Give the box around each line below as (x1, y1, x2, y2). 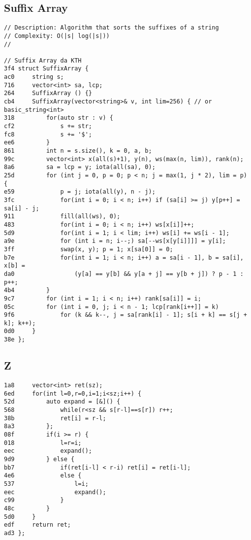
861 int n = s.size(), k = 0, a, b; (4, 147, 152, 155)
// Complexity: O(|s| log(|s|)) (4, 32, 110, 39)
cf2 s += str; (4, 123, 92, 130)
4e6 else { (4, 472, 82, 479)
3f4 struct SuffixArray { (4, 65, 89, 72)
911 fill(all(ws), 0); (4, 213, 121, 220)
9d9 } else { (4, 455, 75, 463)
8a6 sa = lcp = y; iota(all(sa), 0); (4, 164, 156, 171)
